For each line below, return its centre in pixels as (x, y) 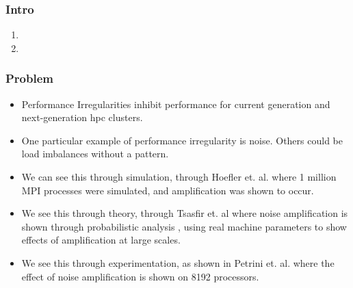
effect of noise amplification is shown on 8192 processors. (140, 276)
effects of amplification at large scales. (101, 240)
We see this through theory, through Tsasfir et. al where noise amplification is (185, 213)
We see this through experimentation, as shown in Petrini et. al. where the (178, 262)
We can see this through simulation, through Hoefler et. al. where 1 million (179, 176)
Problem (29, 78)
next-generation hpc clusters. (82, 117)
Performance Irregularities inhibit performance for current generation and (176, 104)
